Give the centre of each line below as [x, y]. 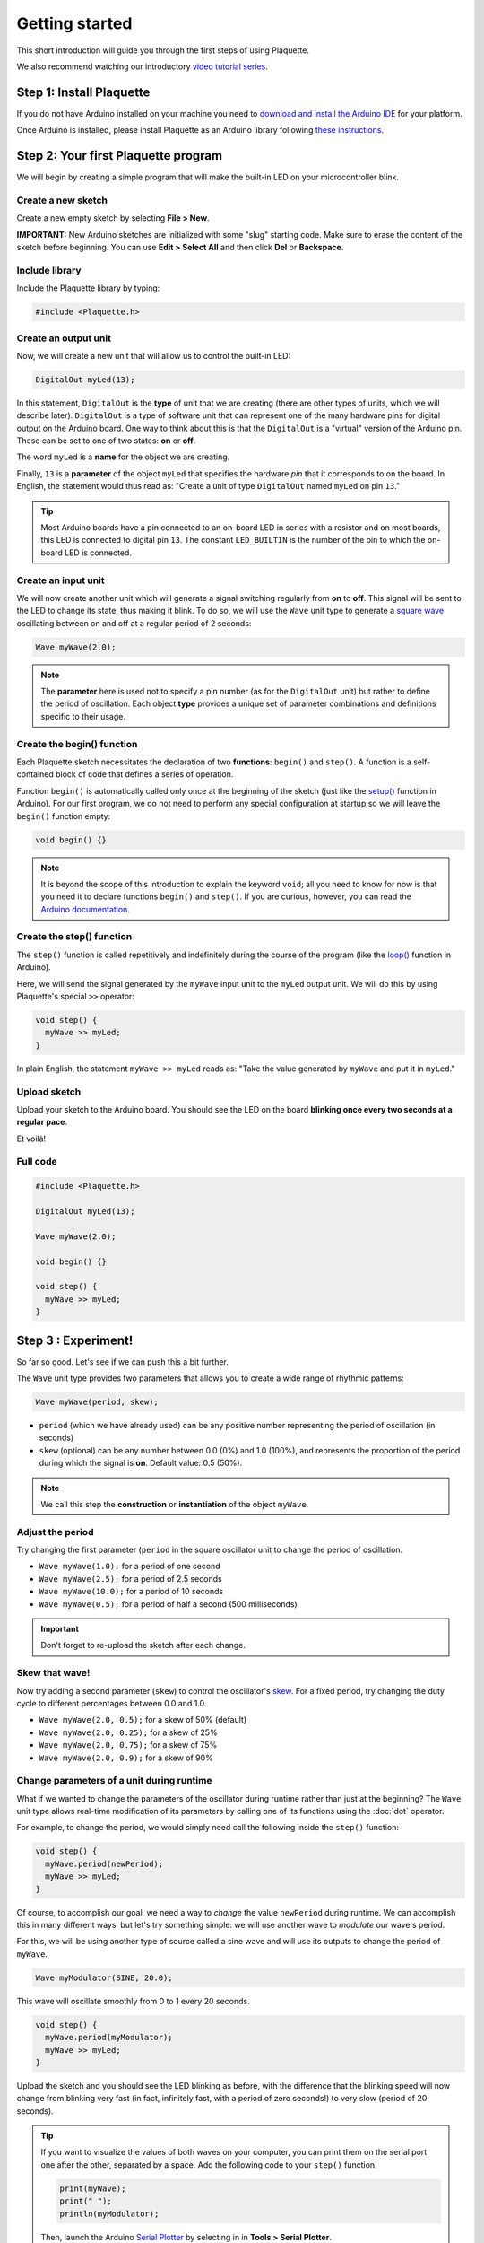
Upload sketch [49, 1092]
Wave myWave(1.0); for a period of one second [130, 1567]
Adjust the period [55, 1532]
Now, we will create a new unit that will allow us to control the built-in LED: [154, 355]
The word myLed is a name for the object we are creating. [123, 457]
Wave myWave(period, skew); [97, 1402]
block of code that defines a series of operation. [144, 774]
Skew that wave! [53, 1673]
